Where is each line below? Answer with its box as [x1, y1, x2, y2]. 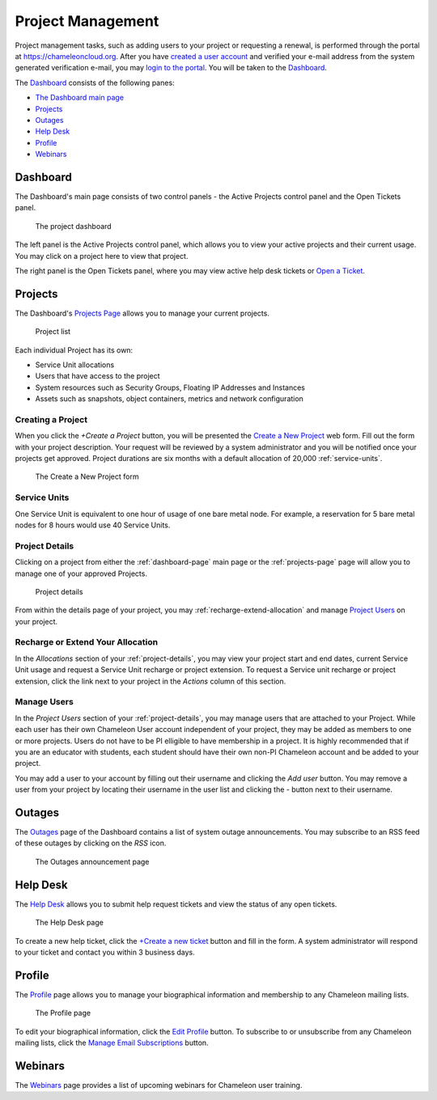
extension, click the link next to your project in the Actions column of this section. [15, 676, 286, 686]
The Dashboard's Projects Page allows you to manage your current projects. [15, 308, 270, 318]
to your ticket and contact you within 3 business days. [15, 947, 195, 957]
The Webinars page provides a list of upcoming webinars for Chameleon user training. [15, 1080, 303, 1089]
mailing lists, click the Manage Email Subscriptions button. [15, 1038, 210, 1047]
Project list [35, 327, 71, 336]
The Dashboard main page [35, 93, 125, 103]
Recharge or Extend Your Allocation [15, 637, 158, 648]
